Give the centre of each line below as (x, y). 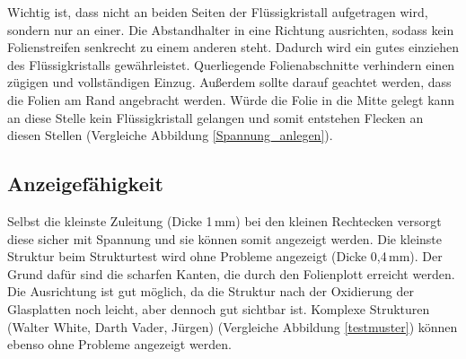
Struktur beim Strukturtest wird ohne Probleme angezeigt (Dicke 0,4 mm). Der (225, 256)
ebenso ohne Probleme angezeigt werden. (119, 344)
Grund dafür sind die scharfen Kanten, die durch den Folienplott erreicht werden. (231, 273)
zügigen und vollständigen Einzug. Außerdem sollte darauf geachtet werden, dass (229, 82)
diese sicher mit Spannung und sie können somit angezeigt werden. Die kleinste (225, 238)
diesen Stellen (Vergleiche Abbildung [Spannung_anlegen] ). (170, 135)
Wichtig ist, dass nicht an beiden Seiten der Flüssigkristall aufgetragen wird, (218, 12)
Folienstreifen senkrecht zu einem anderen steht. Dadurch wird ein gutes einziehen (233, 47)
